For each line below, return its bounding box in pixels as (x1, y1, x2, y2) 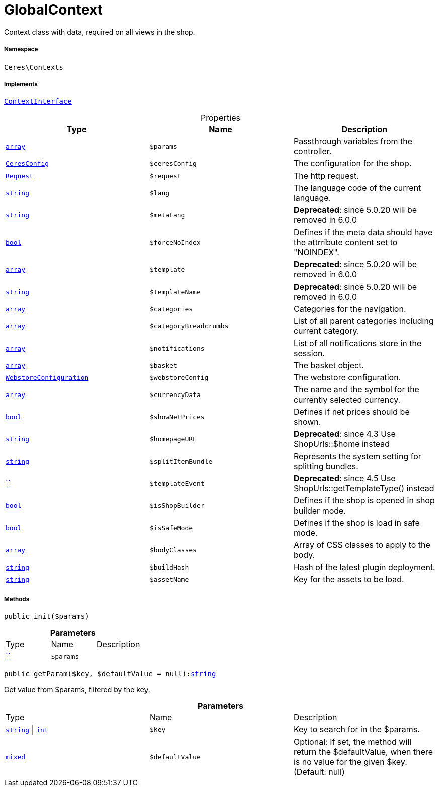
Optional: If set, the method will (293, 737, 412, 747)
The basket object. (293, 360, 364, 371)
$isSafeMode (149, 524, 193, 532)
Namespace (4, 46, 38, 53)
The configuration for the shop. (293, 158, 412, 169)
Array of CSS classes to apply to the (293, 540, 430, 550)
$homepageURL (149, 435, 197, 443)
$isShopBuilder (149, 501, 205, 510)
